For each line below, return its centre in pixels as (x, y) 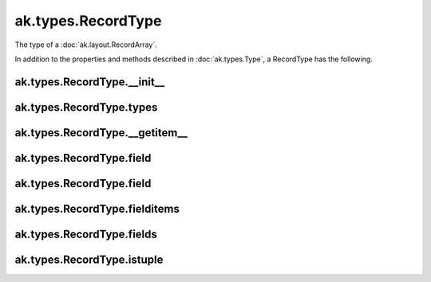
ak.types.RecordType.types (86, 107)
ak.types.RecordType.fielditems (97, 208)
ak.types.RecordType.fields (86, 234)
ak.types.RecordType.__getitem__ (101, 133)
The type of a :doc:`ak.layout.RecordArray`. (86, 45)
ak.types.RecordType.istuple (89, 259)
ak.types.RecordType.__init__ (90, 82)
